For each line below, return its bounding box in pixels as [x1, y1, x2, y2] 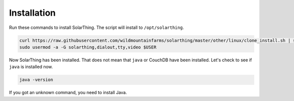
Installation [9, 7, 56, 18]
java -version [19, 77, 53, 83]
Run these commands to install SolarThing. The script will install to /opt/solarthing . [9, 25, 184, 30]
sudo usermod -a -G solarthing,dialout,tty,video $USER [19, 44, 157, 50]
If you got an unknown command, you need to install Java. [9, 90, 127, 96]
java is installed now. [9, 64, 53, 70]
